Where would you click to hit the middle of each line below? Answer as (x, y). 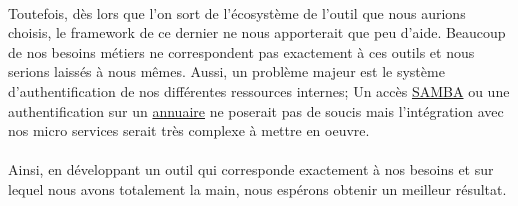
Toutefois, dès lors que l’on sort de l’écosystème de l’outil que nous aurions (237, 12)
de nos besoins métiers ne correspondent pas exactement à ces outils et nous (241, 51)
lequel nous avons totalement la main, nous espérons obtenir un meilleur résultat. (257, 188)
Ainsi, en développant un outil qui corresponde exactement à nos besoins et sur (251, 169)
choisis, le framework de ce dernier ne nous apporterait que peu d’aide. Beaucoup (257, 32)
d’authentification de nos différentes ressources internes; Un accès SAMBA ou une (259, 90)
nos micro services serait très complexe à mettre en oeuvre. (189, 130)
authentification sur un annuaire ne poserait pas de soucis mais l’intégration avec (256, 110)
